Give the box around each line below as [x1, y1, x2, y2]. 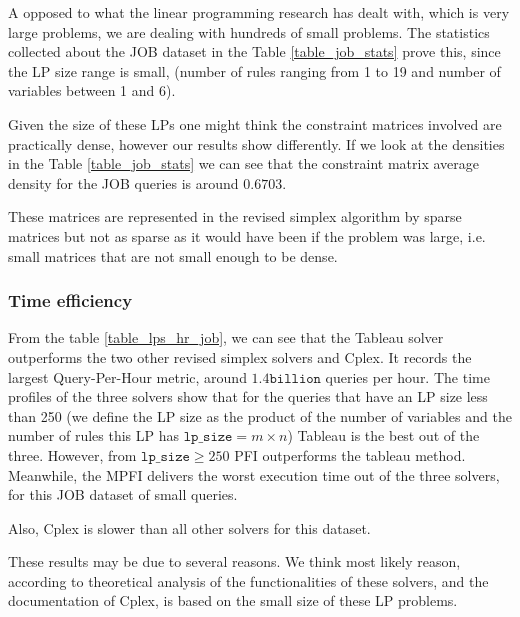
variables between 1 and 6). [8, 80, 176, 101]
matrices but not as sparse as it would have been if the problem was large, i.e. [8, 225, 486, 246]
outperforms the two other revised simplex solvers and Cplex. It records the [8, 346, 472, 367]
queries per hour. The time [325, 366, 490, 387]
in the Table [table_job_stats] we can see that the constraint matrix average [8, 153, 479, 174]
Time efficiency [8, 288, 133, 313]
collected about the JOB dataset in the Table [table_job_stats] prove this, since [8, 41, 501, 62]
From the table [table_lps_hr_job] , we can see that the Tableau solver [8, 327, 444, 348]
